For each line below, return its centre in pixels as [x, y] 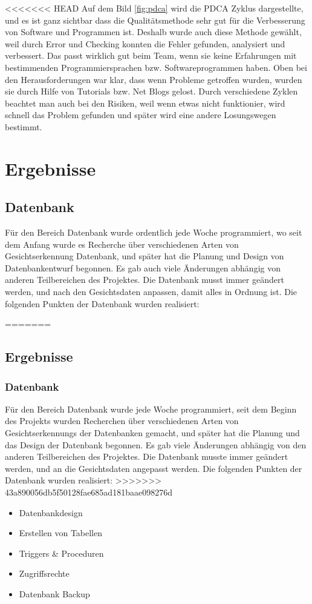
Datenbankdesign [51, 512]
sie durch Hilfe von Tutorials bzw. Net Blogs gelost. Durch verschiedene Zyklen [151, 91]
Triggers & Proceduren [61, 553]
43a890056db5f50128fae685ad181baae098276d [89, 492]
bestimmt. [24, 126]
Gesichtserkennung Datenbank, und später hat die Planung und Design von [145, 256]
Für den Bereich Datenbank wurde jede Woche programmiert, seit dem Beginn [151, 409]
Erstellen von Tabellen [61, 533]
